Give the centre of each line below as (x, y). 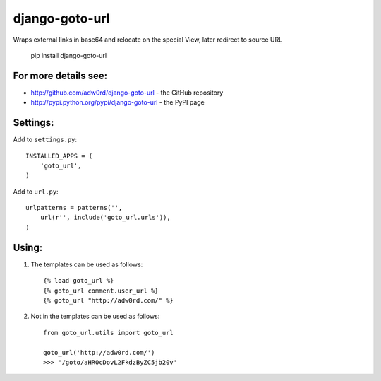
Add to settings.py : (45, 140)
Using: (28, 247)
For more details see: (60, 75)
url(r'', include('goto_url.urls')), (105, 218)
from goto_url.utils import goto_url (109, 333)
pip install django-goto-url (69, 55)
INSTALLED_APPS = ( (59, 156)
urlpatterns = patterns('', (74, 208)
